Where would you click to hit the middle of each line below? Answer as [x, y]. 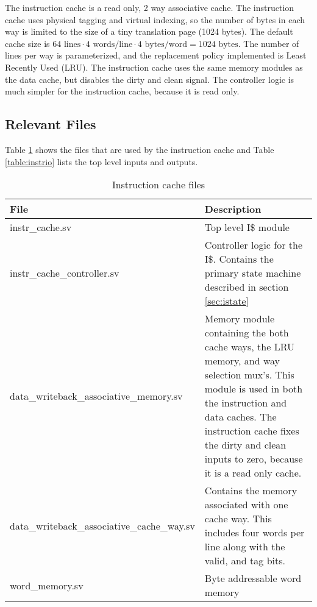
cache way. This [238, 519]
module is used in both [254, 389]
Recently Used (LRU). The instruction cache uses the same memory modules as [154, 67]
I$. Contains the [239, 259]
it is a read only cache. [253, 473]
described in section [247, 287]
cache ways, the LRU [249, 347]
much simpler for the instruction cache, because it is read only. [122, 91]
